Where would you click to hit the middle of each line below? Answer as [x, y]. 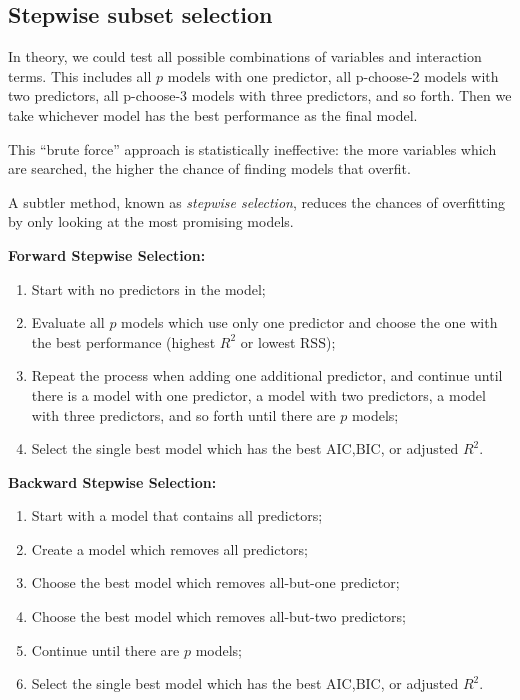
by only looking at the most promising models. [151, 221]
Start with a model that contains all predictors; [177, 515]
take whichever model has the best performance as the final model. [213, 114]
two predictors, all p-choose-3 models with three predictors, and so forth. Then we [260, 95]
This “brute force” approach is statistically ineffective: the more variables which [252, 148]
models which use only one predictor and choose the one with [309, 322]
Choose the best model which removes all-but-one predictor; [215, 582]
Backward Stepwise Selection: [112, 481]
